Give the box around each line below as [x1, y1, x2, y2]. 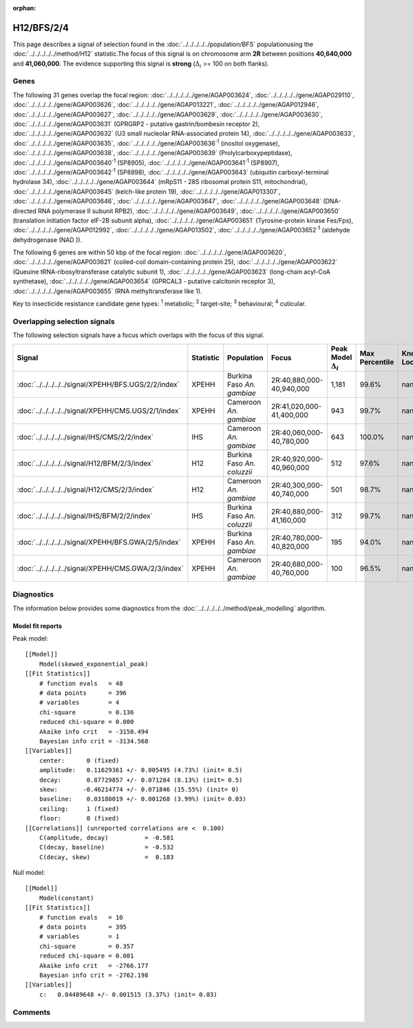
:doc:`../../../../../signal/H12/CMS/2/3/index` [17, 485, 155, 494]
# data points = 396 [39, 689, 127, 697]
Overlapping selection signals [12, 316, 115, 326]
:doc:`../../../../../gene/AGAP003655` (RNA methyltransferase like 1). [12, 287, 202, 295]
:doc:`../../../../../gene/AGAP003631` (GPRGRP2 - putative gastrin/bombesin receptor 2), [12, 120, 260, 128]
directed [12, 207, 37, 215]
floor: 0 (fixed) [39, 814, 120, 823]
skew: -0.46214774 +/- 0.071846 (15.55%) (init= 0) [39, 785, 240, 793]
